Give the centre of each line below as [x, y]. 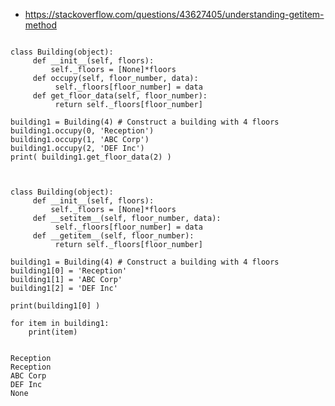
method [41, 25]
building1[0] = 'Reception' [69, 271]
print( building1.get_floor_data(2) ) [91, 157]
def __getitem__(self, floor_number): [113, 236]
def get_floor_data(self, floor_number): [120, 96]
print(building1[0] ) [55, 306]
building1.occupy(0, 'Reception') [82, 131]
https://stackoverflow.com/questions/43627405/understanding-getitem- [174, 14]
